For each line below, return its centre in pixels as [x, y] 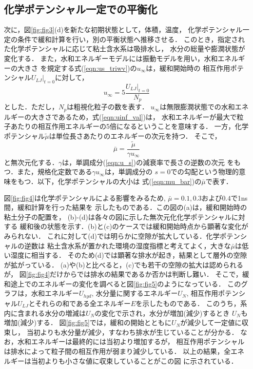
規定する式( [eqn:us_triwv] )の [92, 68]
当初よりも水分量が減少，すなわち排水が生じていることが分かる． [132, 332]
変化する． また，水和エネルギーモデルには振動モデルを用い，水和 [111, 58]
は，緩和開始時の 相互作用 [188, 68]
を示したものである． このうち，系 [191, 303]
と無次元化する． [31, 162]
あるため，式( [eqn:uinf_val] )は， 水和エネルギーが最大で [147, 116]
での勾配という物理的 [204, 172]
